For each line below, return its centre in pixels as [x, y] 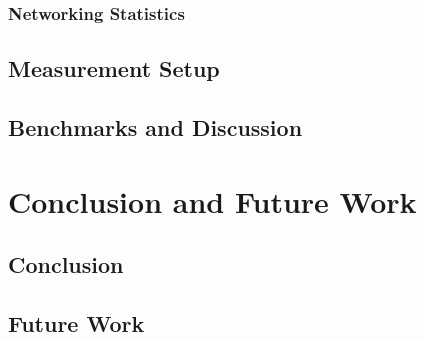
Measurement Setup [114, 68]
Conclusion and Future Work [212, 200]
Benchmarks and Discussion [155, 127]
